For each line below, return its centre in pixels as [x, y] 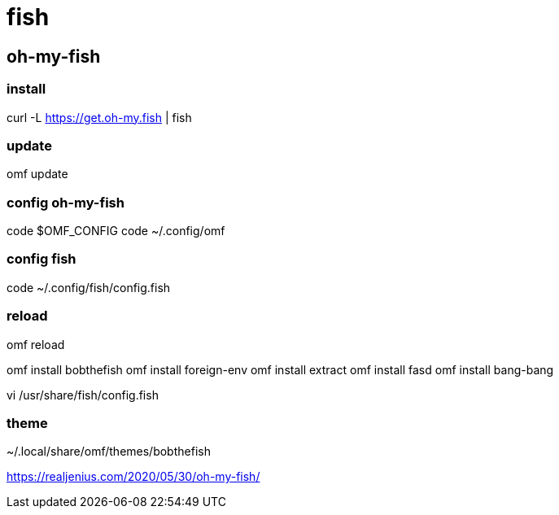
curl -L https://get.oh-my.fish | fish [99, 117]
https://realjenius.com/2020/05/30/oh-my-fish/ [133, 477]
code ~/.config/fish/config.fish [89, 287]
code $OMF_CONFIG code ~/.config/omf [116, 231]
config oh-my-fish [66, 202]
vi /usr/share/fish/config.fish [83, 395]
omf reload [36, 344]
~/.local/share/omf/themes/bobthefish [109, 452]
